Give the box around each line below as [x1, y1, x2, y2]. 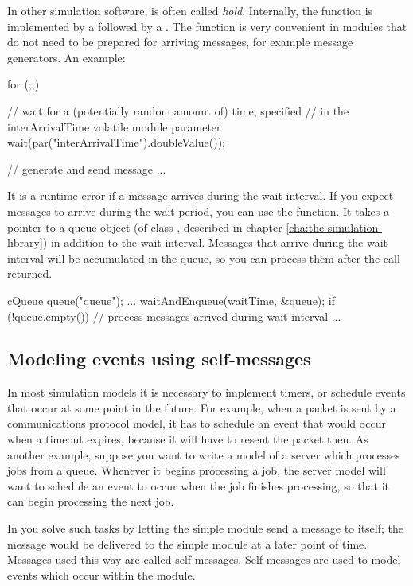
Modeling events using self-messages [7, 346, 311, 371]
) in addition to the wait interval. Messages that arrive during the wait [42, 234, 388, 251]
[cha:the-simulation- [286, 218, 382, 235]
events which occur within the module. [7, 566, 196, 583]
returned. [7, 265, 53, 282]
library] [7, 234, 43, 251]
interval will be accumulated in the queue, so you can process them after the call [7, 249, 400, 266]
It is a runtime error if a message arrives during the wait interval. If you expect [7, 187, 394, 204]
